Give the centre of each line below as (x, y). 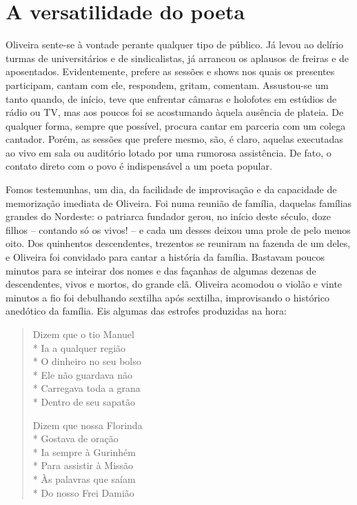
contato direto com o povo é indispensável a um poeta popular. (139, 166)
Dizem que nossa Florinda (88, 425)
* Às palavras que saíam (84, 478)
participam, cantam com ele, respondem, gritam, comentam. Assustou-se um (167, 85)
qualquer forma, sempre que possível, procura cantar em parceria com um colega (176, 125)
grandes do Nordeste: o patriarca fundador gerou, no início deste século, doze (168, 216)
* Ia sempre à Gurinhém (84, 452)
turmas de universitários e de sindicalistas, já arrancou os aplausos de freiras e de (177, 58)
